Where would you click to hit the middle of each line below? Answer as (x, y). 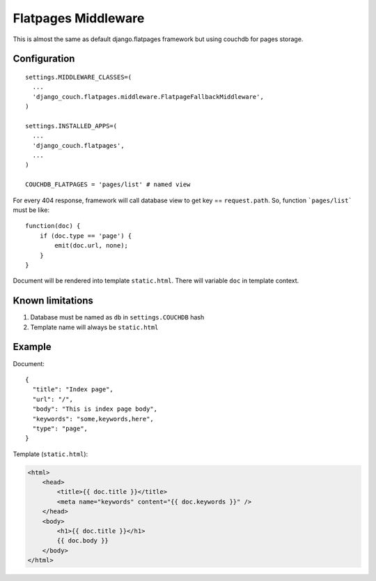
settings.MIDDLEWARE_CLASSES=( (79, 77)
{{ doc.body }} (83, 541)
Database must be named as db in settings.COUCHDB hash (117, 317)
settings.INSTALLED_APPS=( (71, 126)
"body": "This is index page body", (95, 409)
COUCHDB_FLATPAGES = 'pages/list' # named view (108, 184)
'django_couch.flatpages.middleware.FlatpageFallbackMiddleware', (148, 97)
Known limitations (53, 301)
